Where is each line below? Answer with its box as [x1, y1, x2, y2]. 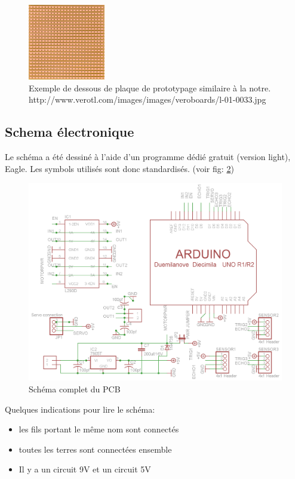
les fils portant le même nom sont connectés [19, 423, 179, 435]
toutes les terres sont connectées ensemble [19, 443, 172, 455]
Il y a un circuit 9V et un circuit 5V [19, 463, 151, 475]
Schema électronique [5, 122, 134, 141]
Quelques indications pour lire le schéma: [5, 403, 155, 415]
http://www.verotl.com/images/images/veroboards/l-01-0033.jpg [29, 93, 266, 106]
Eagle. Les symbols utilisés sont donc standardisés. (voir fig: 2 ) [5, 162, 234, 174]
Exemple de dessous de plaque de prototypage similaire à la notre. [29, 81, 271, 94]
